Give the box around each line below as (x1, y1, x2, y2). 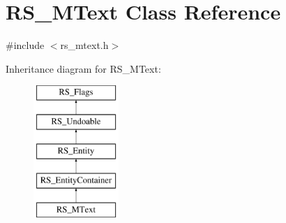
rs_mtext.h (60, 38, 109, 52)
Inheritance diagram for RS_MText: (6, 61, 161, 75)
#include (6, 38, 45, 52)
